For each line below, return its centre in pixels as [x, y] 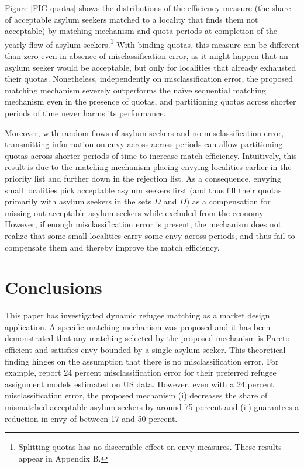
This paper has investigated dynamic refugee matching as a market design [137, 315]
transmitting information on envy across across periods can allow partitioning [144, 144]
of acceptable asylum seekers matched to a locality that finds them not [132, 19]
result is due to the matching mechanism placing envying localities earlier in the [148, 167]
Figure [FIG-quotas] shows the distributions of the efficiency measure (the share [148, 8]
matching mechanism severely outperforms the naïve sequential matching [135, 90]
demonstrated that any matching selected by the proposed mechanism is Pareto [147, 338]
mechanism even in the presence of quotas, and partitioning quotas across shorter [151, 101]
